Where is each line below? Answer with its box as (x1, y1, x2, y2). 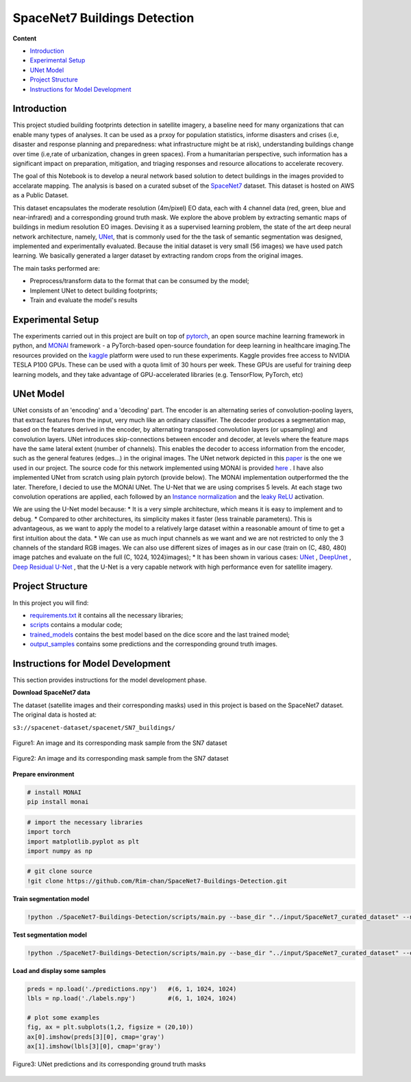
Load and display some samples (12, 966, 106, 974)
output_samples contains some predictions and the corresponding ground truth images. (29, 640, 277, 648)
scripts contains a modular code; (29, 621, 123, 629)
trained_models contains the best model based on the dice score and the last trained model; (29, 630, 290, 639)
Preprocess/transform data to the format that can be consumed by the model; (29, 277, 249, 285)
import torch (27, 828, 71, 836)
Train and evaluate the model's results (29, 296, 138, 304)
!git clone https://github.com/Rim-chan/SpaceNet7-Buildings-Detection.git (27, 877, 288, 885)
